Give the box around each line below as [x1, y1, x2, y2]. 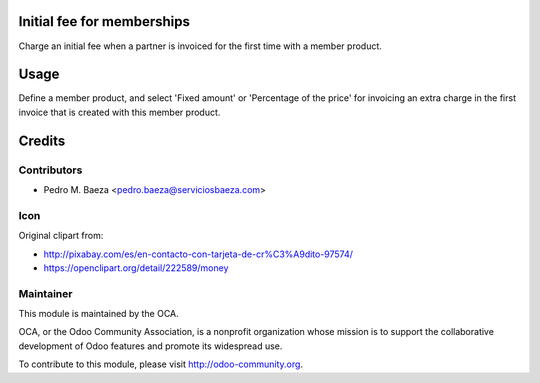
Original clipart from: [18, 230, 104, 242]
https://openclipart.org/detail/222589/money [43, 261, 229, 274]
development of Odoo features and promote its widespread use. [18, 340, 283, 352]
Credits [18, 132, 66, 149]
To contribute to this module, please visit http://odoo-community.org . [18, 358, 304, 370]
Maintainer [18, 286, 73, 300]
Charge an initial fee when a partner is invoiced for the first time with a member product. [18, 40, 382, 52]
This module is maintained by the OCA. [18, 308, 179, 320]
